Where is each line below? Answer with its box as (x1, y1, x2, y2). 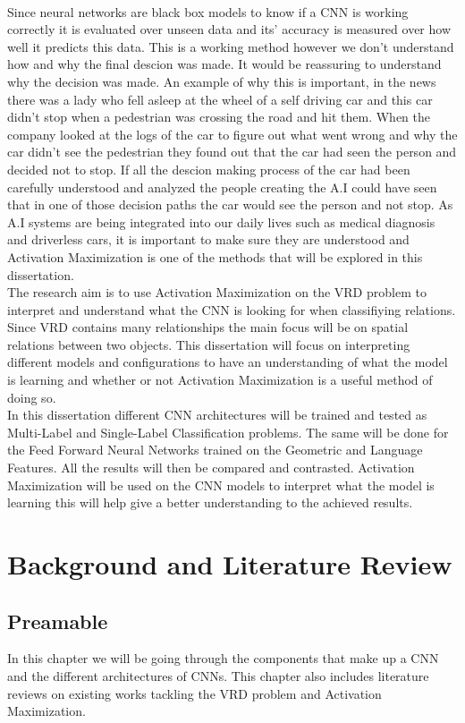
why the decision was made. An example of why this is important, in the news (7, 72, 436, 90)
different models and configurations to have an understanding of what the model (7, 353, 448, 371)
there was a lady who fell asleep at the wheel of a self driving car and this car (7, 89, 433, 108)
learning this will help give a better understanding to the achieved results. (7, 493, 413, 512)
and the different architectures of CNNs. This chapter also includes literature (7, 666, 429, 685)
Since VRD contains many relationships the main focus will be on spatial (7, 318, 409, 336)
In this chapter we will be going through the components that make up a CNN (7, 649, 439, 668)
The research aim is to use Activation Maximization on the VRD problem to (7, 283, 427, 302)
